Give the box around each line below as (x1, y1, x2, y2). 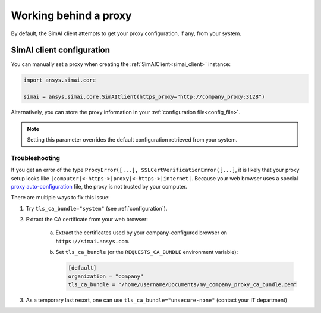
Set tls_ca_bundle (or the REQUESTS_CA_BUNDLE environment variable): (55, 249, 238, 256)
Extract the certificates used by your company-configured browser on (55, 229, 228, 236)
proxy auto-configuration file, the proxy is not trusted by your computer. (11, 183, 187, 190)
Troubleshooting (11, 154, 61, 162)
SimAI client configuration (11, 45, 110, 55)
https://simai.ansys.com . (55, 237, 130, 245)
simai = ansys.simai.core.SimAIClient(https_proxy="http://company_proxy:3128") (23, 93, 265, 101)
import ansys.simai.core (23, 77, 96, 83)
